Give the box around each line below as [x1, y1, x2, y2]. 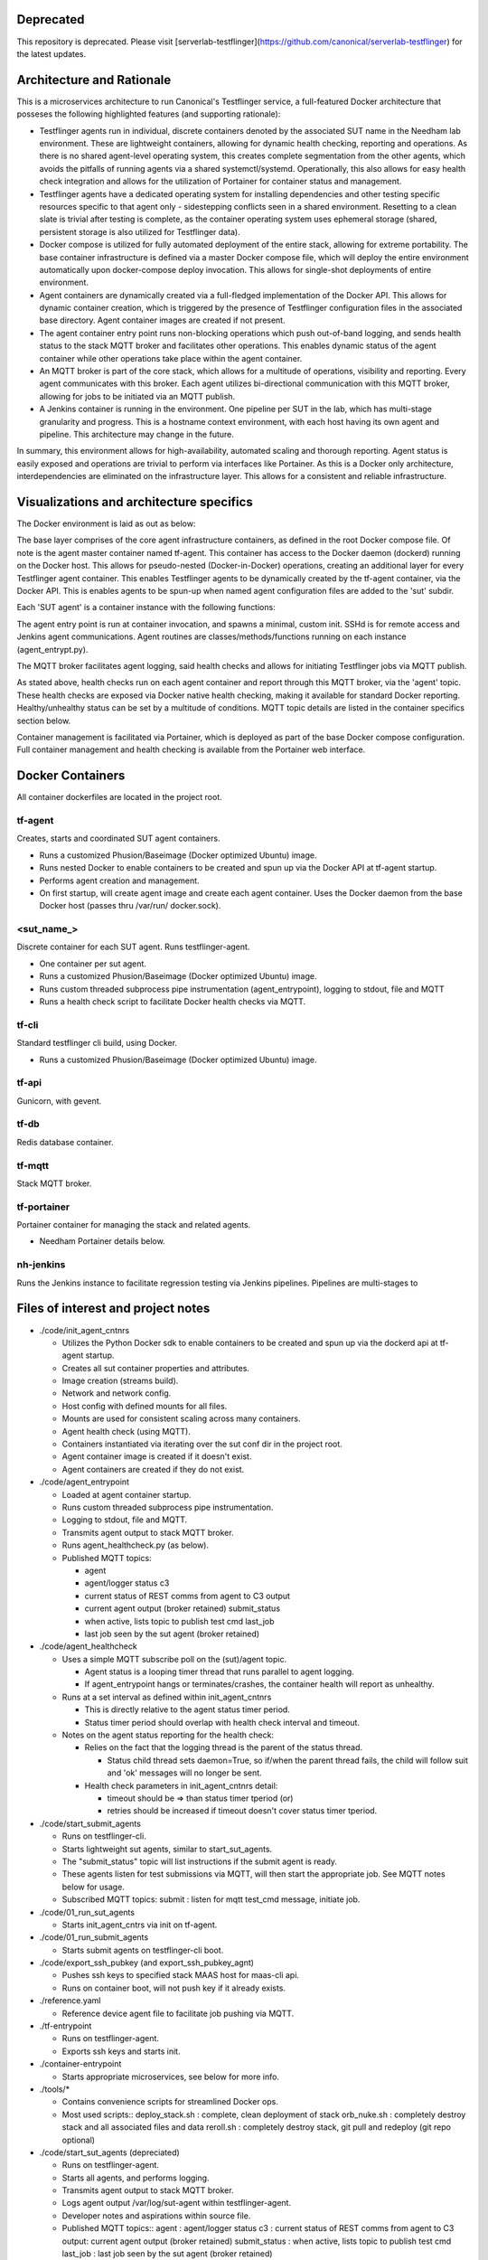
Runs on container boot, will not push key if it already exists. [61, 1982, 286, 1993]
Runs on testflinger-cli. [61, 1831, 146, 1841]
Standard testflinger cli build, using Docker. [16, 1038, 178, 1049]
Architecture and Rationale [16, 72, 172, 88]
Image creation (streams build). [61, 1375, 179, 1387]
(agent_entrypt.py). [16, 644, 89, 654]
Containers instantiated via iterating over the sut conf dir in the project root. [61, 1438, 343, 1450]
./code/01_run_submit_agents [39, 1932, 149, 1943]
